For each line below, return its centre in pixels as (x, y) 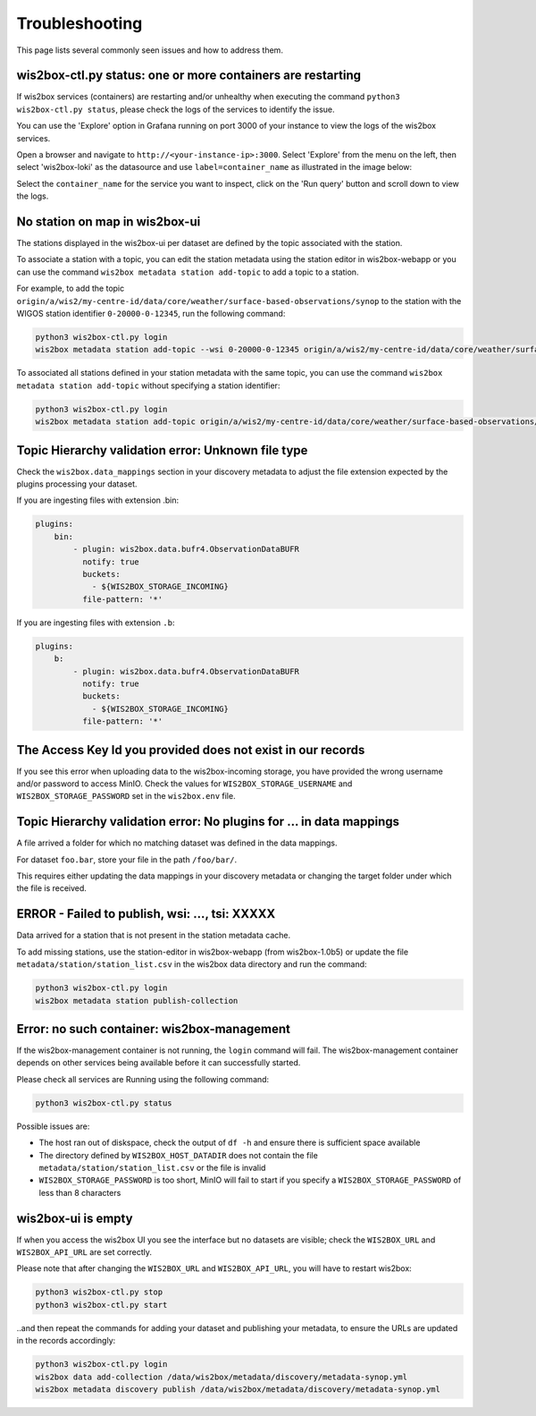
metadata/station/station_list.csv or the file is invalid (152, 1167)
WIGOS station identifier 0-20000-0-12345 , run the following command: (151, 314)
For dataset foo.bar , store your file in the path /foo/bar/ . (127, 860)
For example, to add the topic (71, 288)
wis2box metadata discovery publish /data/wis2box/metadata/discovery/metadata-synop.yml (238, 1389)
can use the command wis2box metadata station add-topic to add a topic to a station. (188, 272)
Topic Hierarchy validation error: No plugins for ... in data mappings (208, 822)
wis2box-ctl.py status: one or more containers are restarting (189, 76)
